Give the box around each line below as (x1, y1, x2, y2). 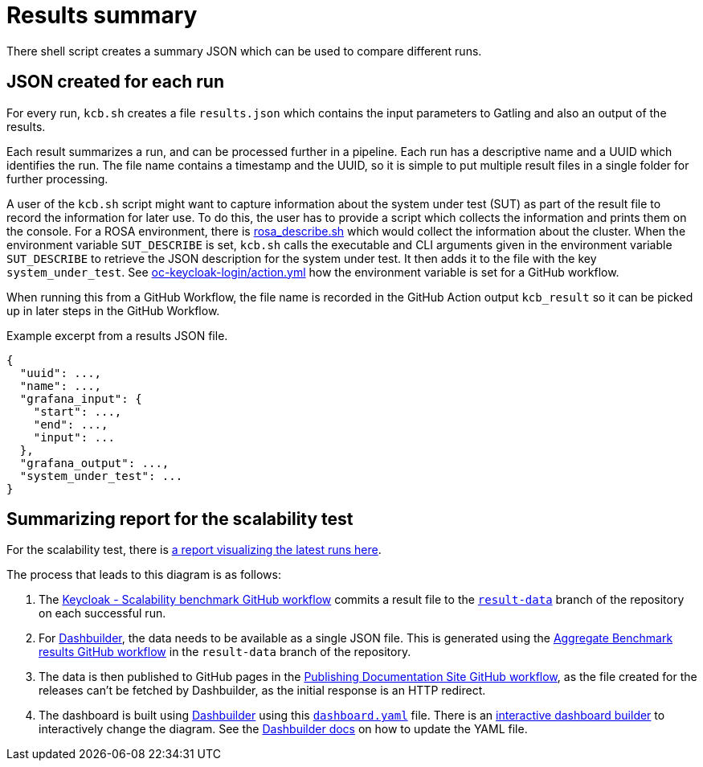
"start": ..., (33, 404, 122, 418)
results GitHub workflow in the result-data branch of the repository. (39, 645, 411, 659)
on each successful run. (39, 606, 166, 621)
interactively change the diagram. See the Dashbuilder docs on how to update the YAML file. (39, 722, 528, 736)
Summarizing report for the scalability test (6, 509, 354, 530)
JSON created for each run (6, 72, 225, 92)
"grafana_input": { (19, 392, 142, 405)
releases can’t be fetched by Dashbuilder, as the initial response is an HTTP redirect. (39, 683, 486, 698)
